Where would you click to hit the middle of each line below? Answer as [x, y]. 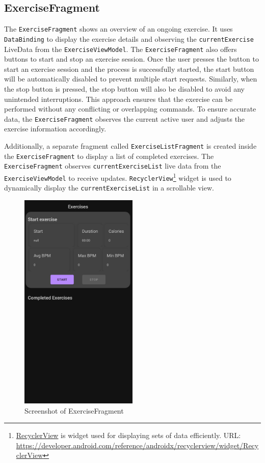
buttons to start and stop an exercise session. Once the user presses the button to [131, 59]
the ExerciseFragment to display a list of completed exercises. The [109, 156]
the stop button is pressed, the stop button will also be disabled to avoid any [124, 88]
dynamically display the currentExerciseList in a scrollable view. [109, 188]
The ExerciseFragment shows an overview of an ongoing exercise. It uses [118, 29]
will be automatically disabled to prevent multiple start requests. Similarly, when [131, 79]
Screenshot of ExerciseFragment [74, 410]
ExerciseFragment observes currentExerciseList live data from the [113, 166]
